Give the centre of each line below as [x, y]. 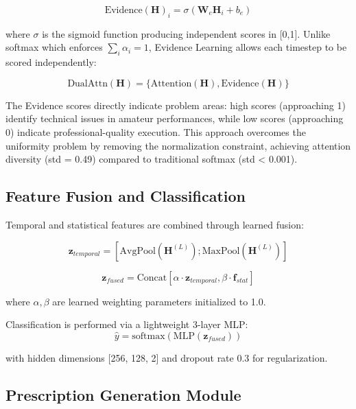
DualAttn [87, 83]
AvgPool [138, 251]
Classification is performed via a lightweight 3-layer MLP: [127, 324]
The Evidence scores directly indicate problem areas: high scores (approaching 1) [176, 105]
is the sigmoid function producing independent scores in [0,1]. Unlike [186, 33]
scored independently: [51, 62]
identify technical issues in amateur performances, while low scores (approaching [175, 118]
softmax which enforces [54, 47]
